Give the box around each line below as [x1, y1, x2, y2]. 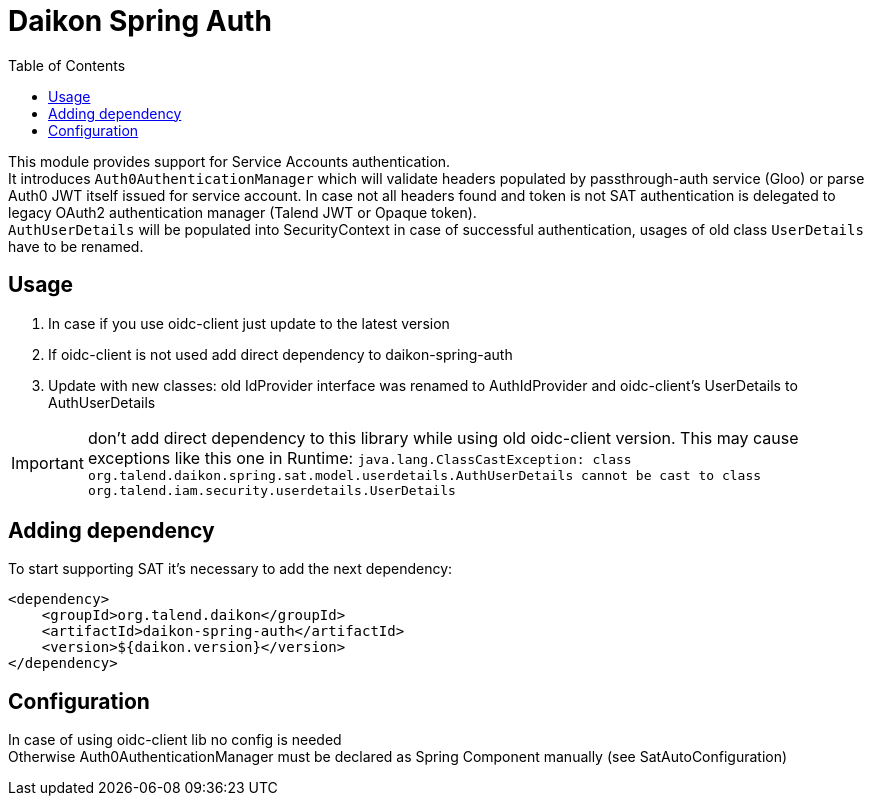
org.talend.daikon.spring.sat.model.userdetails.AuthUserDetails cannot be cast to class [87, 467, 762, 483]
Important [11, 452, 84, 473]
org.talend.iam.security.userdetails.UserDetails [87, 482, 456, 498]
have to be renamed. [8, 237, 144, 255]
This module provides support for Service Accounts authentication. [8, 152, 451, 170]
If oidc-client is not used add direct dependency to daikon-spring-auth [48, 345, 513, 363]
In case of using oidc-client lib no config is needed [8, 731, 342, 749]
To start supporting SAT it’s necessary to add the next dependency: [8, 560, 453, 578]
